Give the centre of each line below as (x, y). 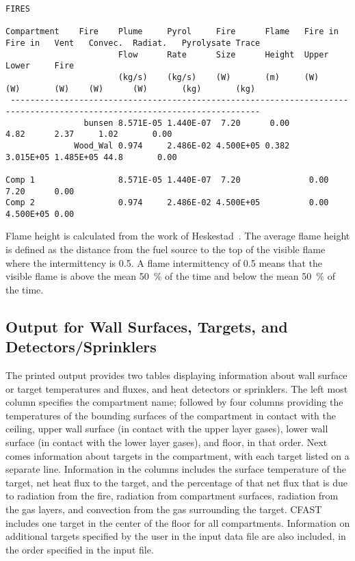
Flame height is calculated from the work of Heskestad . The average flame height (178, 236)
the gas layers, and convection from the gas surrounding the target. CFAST (164, 509)
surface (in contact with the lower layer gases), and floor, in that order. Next (167, 442)
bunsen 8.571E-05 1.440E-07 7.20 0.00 (187, 123)
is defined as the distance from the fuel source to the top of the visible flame (166, 249)
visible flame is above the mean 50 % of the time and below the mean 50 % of (170, 276)
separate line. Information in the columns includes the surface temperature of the (176, 469)
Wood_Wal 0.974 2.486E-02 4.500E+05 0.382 (182, 145)
